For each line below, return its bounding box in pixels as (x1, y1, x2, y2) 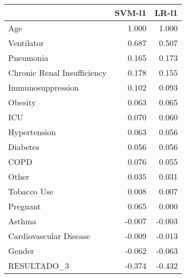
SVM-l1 (114, 7, 147, 18)
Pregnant (8, 200, 41, 212)
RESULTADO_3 (8, 260, 69, 271)
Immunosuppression (8, 81, 79, 93)
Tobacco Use (8, 185, 54, 197)
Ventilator (8, 37, 44, 49)
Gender (8, 245, 34, 256)
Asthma (8, 215, 36, 227)
